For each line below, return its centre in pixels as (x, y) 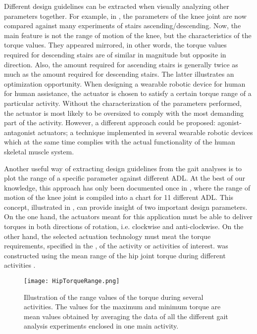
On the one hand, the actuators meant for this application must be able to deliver (128, 216)
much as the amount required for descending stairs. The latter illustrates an (119, 74)
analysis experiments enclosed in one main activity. (101, 326)
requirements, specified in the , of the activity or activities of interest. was (116, 246)
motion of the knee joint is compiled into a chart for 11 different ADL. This (119, 197)
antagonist (20, 132)
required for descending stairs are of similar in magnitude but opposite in (115, 54)
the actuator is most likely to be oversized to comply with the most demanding (124, 113)
